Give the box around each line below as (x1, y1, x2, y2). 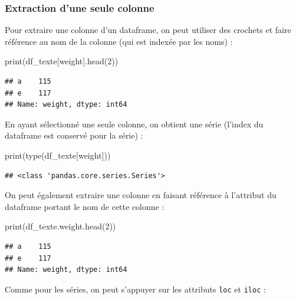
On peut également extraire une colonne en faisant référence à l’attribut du (5, 189, 277, 201)
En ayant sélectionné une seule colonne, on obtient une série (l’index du (5, 117, 264, 130)
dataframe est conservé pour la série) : (5, 129, 143, 142)
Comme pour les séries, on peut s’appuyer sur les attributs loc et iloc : (5, 282, 266, 295)
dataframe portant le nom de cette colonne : (5, 200, 165, 212)
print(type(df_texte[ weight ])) (5, 149, 111, 161)
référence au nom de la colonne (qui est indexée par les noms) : (5, 35, 233, 47)
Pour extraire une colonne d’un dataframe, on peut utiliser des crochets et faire (5, 24, 291, 36)
